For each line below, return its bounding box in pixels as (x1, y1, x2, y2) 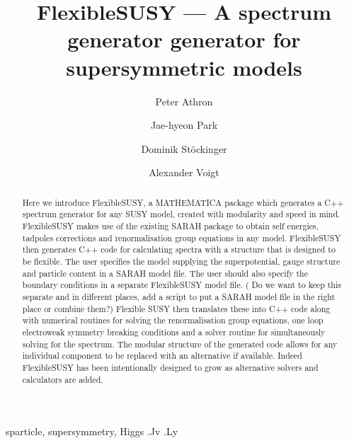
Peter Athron (155, 93, 213, 108)
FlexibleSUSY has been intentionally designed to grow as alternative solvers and (22, 361, 319, 373)
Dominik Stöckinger (141, 141, 227, 156)
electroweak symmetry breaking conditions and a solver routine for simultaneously (22, 326, 326, 338)
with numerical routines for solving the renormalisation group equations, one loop (22, 314, 324, 326)
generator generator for (67, 25, 301, 54)
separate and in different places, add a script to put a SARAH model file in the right (22, 290, 336, 302)
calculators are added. (22, 373, 103, 385)
